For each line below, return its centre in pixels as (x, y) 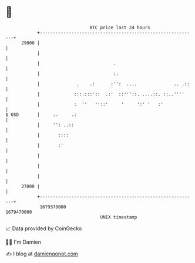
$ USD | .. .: (41, 115)
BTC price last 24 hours (120, 28)
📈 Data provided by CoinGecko (44, 228)
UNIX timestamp (119, 217)
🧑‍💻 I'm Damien (23, 242)
